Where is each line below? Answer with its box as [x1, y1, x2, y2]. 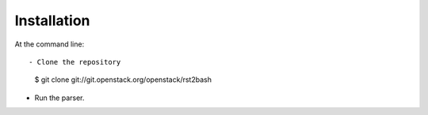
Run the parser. [34, 93, 85, 102]
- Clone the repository [29, 57, 121, 66]
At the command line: [14, 39, 85, 49]
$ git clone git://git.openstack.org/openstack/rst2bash [34, 75, 212, 84]
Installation [14, 12, 90, 29]
